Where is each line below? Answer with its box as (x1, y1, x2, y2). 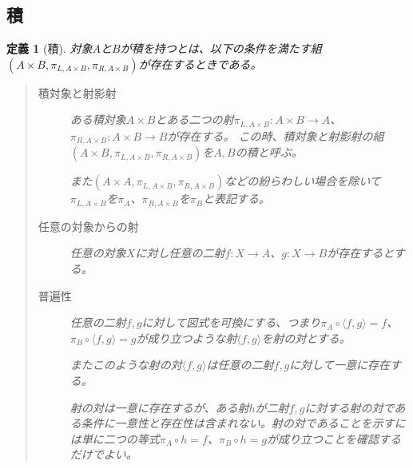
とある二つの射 (155, 111, 234, 128)
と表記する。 (203, 190, 271, 207)
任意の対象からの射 (38, 217, 139, 234)
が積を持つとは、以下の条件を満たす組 (120, 40, 322, 57)
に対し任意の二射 (135, 244, 225, 261)
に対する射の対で (304, 399, 395, 415)
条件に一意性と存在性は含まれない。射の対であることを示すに (81, 415, 406, 431)
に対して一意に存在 (289, 356, 390, 373)
